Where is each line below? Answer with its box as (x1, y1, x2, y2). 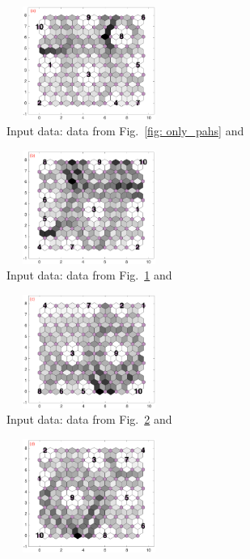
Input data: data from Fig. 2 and (6, 411, 172, 428)
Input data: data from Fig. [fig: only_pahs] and (6, 122, 244, 139)
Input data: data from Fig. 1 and (6, 267, 172, 284)
